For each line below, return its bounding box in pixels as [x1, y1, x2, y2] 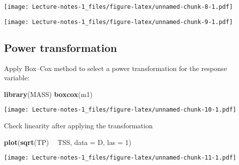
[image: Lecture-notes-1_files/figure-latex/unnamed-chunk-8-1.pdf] [4, 3, 233, 10]
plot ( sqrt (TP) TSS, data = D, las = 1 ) [4, 137, 131, 147]
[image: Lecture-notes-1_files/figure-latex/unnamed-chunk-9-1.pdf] [4, 18, 233, 25]
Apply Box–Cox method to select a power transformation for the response [4, 63, 227, 73]
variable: [4, 72, 30, 83]
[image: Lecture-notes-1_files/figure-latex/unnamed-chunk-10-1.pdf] [4, 106, 237, 114]
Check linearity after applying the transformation [4, 120, 153, 130]
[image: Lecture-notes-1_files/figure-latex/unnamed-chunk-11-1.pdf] [4, 154, 237, 162]
